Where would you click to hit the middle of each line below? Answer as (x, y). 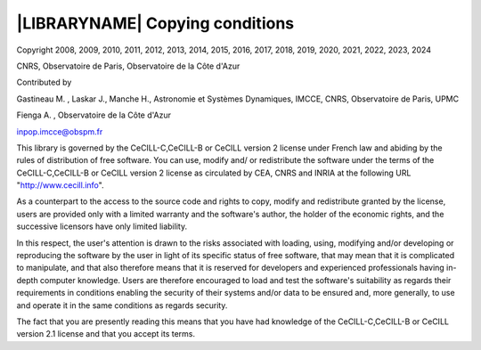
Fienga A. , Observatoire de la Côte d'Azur (94, 115)
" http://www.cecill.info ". (60, 185)
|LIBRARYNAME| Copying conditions (155, 23)
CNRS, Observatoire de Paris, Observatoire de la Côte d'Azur (128, 66)
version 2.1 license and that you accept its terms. (106, 334)
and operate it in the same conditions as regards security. (122, 305)
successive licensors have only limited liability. (102, 226)
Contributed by (44, 82)
